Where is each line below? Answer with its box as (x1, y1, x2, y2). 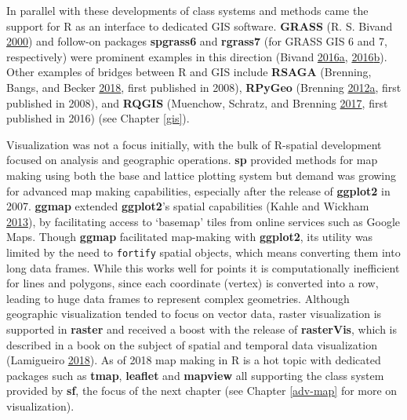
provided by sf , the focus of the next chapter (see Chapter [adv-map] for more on (6, 382, 398, 399)
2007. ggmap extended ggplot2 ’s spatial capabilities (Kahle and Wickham (6, 198, 369, 214)
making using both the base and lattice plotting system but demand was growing (6, 166, 397, 183)
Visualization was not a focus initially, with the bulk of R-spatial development (6, 136, 382, 152)
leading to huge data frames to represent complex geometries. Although (6, 290, 350, 306)
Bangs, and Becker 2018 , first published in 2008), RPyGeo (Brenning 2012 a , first (6, 79, 402, 95)
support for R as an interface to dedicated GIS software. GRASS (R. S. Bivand (6, 17, 393, 34)
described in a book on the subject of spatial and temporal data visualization (6, 336, 377, 352)
